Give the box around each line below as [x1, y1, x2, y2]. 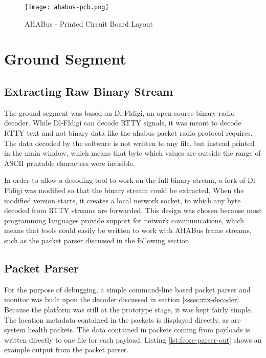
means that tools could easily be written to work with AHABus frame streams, [4, 225, 252, 236]
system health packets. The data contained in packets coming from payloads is [4, 324, 250, 335]
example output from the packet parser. [4, 344, 129, 355]
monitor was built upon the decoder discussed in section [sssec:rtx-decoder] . [4, 294, 241, 305]
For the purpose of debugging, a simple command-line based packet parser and [4, 284, 251, 294]
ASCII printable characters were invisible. [4, 157, 135, 168]
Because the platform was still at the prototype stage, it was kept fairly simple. [4, 304, 253, 314]
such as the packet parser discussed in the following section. [4, 235, 191, 245]
